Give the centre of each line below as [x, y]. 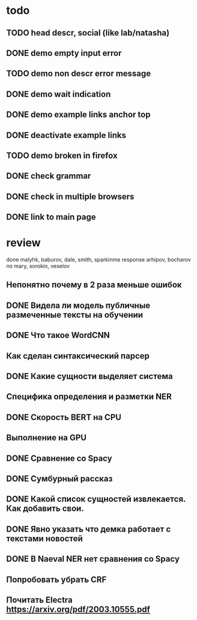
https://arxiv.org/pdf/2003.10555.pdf [78, 609]
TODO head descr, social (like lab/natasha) [88, 33]
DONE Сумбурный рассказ [59, 479]
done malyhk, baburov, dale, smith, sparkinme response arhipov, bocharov [98, 260]
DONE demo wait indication [59, 94]
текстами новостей [44, 538]
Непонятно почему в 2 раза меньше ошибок [94, 285]
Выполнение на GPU [47, 438]
